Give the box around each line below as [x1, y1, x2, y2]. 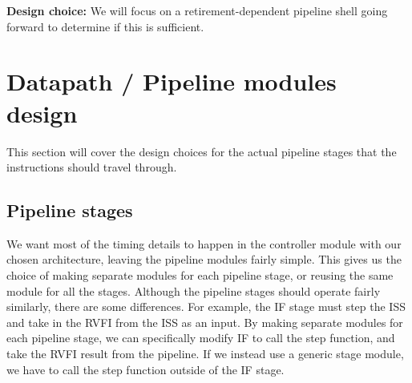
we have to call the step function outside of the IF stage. [6, 361, 285, 377]
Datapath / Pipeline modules [6, 65, 337, 98]
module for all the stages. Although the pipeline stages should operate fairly [6, 282, 381, 299]
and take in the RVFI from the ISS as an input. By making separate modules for [6, 313, 403, 330]
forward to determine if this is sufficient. [6, 18, 204, 34]
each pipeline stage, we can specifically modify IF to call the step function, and [6, 329, 395, 346]
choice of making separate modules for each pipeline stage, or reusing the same [6, 267, 394, 284]
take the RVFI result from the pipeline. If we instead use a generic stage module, [6, 345, 404, 362]
